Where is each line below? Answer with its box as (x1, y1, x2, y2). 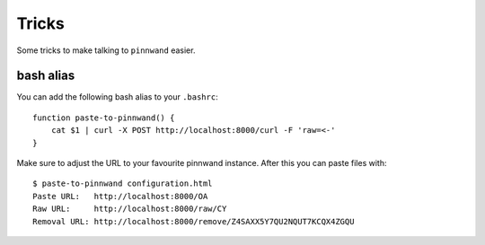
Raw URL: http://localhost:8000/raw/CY (32, 204, 227, 214)
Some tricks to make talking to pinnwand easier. (16, 45, 196, 56)
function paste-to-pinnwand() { (32, 112, 175, 123)
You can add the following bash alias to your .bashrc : (16, 92, 219, 102)
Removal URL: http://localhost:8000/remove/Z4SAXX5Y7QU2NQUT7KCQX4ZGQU (32, 216, 355, 226)
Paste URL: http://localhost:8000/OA (32, 191, 208, 201)
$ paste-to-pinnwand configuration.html (32, 179, 213, 188)
